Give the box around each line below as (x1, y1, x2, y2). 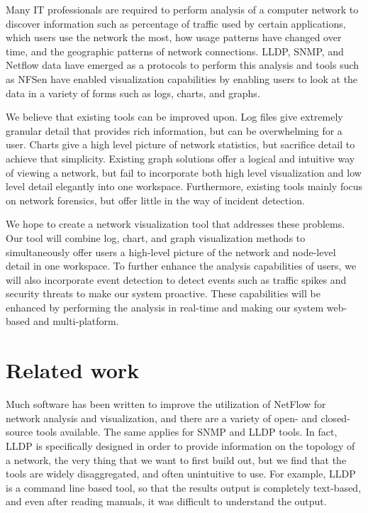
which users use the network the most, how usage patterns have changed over (6, 30, 342, 45)
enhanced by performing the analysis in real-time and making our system (6, 299, 324, 314)
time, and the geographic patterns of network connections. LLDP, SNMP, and (6, 43, 344, 58)
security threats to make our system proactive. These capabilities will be (6, 286, 320, 301)
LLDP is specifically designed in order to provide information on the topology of (6, 438, 355, 453)
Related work (6, 355, 140, 385)
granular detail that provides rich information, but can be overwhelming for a (6, 123, 342, 138)
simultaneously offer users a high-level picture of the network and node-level (6, 244, 336, 259)
